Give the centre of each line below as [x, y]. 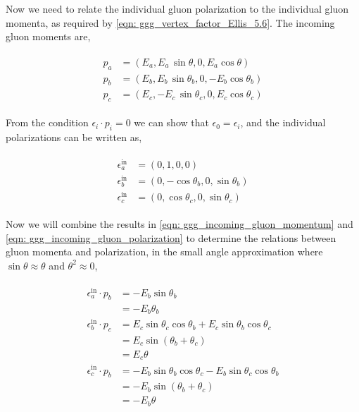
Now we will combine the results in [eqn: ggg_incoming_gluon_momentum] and [179, 224]
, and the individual [283, 122]
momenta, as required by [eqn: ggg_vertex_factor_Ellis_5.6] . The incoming [170, 22]
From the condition [47, 122]
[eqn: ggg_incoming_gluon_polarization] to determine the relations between [171, 237]
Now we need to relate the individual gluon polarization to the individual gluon [177, 8]
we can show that [171, 122]
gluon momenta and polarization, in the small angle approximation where [164, 252]
